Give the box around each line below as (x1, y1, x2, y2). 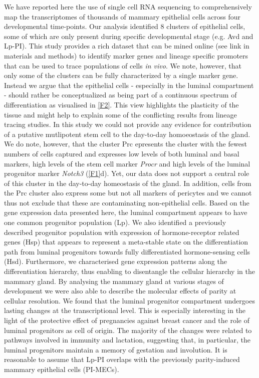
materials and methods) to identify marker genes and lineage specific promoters (4, 50, 248, 60)
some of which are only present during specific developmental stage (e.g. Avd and (4, 30, 253, 41)
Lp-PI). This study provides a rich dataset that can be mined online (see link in (4, 40, 249, 51)
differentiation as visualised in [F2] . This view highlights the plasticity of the (4, 99, 239, 109)
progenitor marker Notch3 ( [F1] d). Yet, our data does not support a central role (4, 168, 249, 178)
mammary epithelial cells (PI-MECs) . (4, 363, 119, 374)
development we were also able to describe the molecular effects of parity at (4, 285, 236, 296)
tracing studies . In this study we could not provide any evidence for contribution (4, 119, 251, 129)
